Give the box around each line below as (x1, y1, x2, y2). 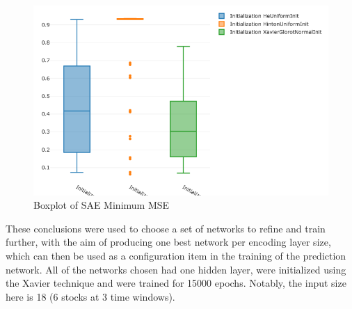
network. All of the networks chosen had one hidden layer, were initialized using (6, 262, 346, 276)
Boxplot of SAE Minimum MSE (33, 198, 170, 212)
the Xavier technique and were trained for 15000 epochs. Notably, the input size (6, 276, 346, 290)
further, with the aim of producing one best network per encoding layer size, (6, 235, 331, 249)
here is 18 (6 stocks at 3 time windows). (6, 289, 175, 303)
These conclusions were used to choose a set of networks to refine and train (6, 221, 326, 235)
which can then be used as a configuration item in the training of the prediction (6, 248, 346, 262)
